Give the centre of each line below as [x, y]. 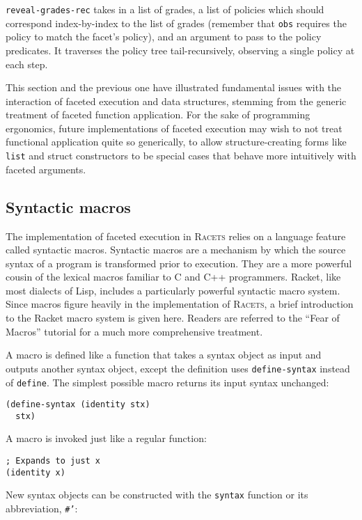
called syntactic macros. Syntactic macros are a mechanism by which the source [176, 250]
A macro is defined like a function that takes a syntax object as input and [164, 355]
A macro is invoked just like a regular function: [106, 438]
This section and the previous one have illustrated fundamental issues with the [174, 87]
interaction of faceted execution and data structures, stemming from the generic [176, 101]
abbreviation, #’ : [42, 509]
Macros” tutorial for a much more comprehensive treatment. [134, 331]
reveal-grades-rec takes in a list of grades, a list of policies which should [165, 9]
